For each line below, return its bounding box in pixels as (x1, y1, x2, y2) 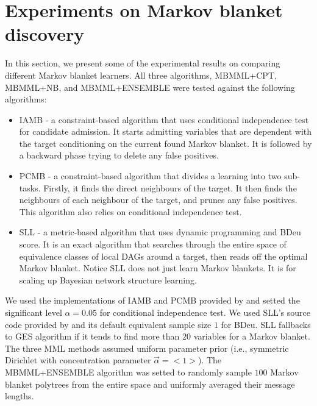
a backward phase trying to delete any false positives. (19, 149, 219, 162)
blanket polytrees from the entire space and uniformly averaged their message (5, 377, 295, 390)
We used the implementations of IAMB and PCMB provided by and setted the (5, 294, 300, 307)
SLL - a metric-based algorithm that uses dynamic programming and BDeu (19, 226, 301, 238)
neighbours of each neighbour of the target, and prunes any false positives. (19, 193, 297, 206)
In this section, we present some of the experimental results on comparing (5, 57, 280, 69)
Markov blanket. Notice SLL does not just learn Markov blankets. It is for (19, 262, 296, 274)
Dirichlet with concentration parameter (5, 354, 151, 366)
